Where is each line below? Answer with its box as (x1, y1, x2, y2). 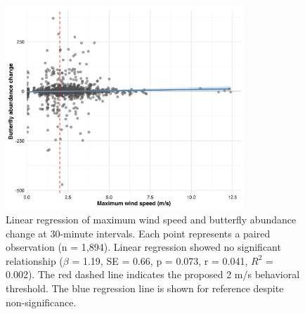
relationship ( (6, 253, 63, 268)
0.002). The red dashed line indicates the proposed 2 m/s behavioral (6, 267, 300, 282)
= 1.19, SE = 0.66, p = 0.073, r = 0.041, (72, 253, 248, 268)
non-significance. (6, 294, 77, 309)
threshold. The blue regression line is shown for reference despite (6, 281, 284, 296)
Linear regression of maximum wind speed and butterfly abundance (6, 212, 297, 227)
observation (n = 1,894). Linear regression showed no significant (6, 240, 281, 254)
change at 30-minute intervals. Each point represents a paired (6, 225, 271, 240)
